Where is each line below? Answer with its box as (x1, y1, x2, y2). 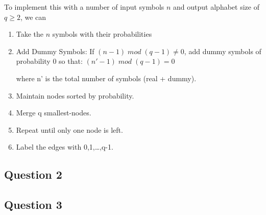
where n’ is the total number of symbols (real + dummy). (16, 73, 197, 83)
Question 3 (4, 197, 62, 212)
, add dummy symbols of (184, 45, 261, 56)
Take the (16, 29, 44, 39)
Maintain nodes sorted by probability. (16, 90, 134, 101)
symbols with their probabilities (52, 29, 152, 39)
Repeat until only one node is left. (16, 124, 123, 135)
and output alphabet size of (173, 2, 259, 12)
